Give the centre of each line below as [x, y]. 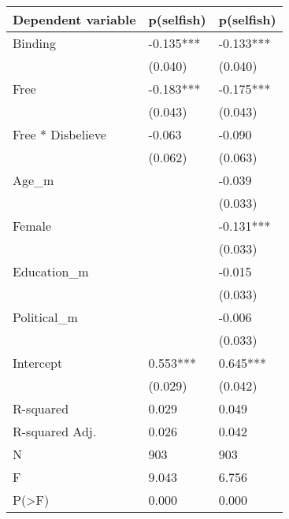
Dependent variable [74, 19]
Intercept [38, 363]
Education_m [51, 271]
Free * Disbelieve [59, 134]
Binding [34, 43]
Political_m [45, 317]
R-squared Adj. [55, 431]
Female [32, 226]
